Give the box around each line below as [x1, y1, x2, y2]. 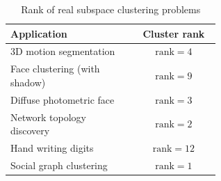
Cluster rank [142, 26, 205, 40]
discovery [10, 123, 50, 138]
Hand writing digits [10, 141, 94, 155]
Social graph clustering [10, 157, 108, 172]
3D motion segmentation [10, 44, 115, 58]
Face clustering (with [10, 61, 100, 76]
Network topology [10, 109, 86, 124]
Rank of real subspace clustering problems [21, 2, 201, 16]
